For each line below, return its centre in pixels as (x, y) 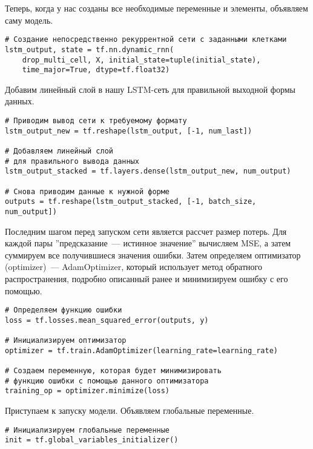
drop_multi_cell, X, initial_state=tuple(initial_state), (141, 60)
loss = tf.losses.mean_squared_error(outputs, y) (107, 320)
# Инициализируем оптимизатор (66, 341)
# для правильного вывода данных (72, 161)
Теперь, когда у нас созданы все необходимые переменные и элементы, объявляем (156, 8)
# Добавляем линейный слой (59, 151)
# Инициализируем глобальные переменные (87, 430)
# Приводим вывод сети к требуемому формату (96, 121)
